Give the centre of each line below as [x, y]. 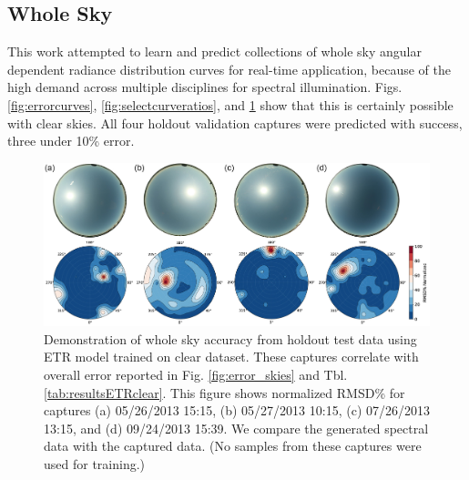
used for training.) [95, 463]
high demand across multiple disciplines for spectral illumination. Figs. [205, 87]
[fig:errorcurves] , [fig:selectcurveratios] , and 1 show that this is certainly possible [230, 104]
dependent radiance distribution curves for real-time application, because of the [229, 69]
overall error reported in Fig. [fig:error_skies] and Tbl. [196, 374]
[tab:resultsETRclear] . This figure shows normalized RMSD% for [224, 392]
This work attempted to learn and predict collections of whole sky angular [214, 51]
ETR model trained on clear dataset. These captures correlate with [231, 357]
